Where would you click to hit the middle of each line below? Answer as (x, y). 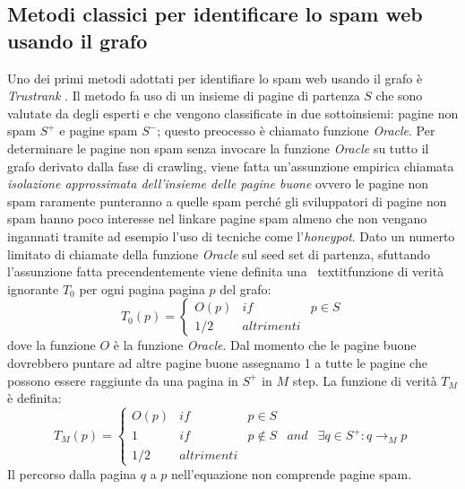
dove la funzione (52, 345)
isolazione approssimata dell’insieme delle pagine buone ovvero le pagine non (218, 183)
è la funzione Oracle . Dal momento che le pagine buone (265, 345)
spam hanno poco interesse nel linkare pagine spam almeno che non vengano (217, 218)
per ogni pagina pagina (142, 288)
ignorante (33, 288)
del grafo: (245, 288)
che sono (399, 96)
